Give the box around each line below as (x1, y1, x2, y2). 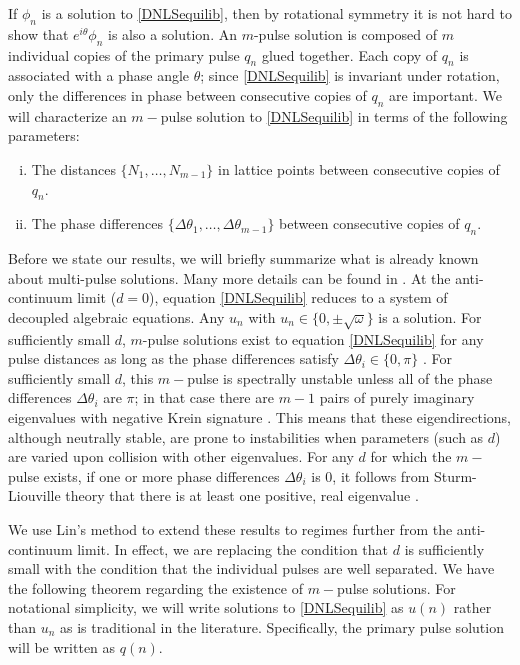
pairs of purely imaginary (319, 387, 475, 408)
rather (453, 597, 492, 618)
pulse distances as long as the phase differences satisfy (8, 348, 339, 369)
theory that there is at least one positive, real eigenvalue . (65, 485, 419, 506)
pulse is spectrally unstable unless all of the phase (187, 367, 493, 388)
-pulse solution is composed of (253, 23, 438, 44)
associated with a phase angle (8, 65, 190, 86)
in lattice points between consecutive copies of (218, 158, 500, 179)
